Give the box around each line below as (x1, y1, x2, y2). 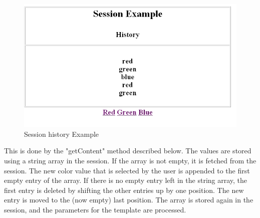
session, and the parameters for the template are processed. (4, 204, 186, 214)
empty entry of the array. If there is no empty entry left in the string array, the (4, 175, 247, 185)
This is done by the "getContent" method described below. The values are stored (4, 145, 251, 156)
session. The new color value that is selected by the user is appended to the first (4, 165, 250, 175)
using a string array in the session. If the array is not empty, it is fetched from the (4, 155, 256, 165)
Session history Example (24, 128, 99, 139)
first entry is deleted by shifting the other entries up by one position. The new (4, 184, 244, 195)
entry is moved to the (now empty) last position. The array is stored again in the (4, 194, 253, 205)
